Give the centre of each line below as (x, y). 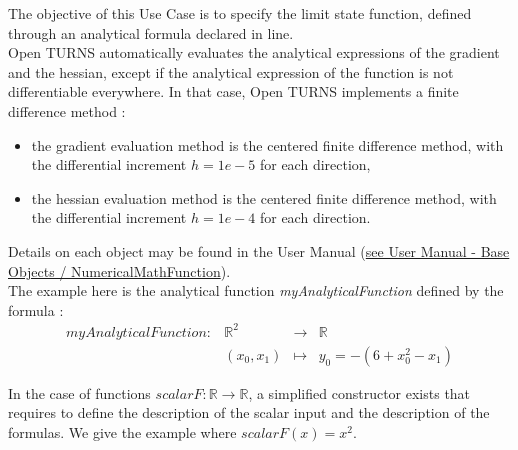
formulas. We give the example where (122, 432)
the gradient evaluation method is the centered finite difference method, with (267, 144)
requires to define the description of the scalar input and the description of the (249, 412)
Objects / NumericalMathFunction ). (119, 270)
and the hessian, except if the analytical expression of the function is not (231, 71)
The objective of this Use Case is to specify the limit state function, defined (240, 13)
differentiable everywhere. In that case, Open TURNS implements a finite (233, 91)
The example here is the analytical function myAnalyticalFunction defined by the (256, 290)
